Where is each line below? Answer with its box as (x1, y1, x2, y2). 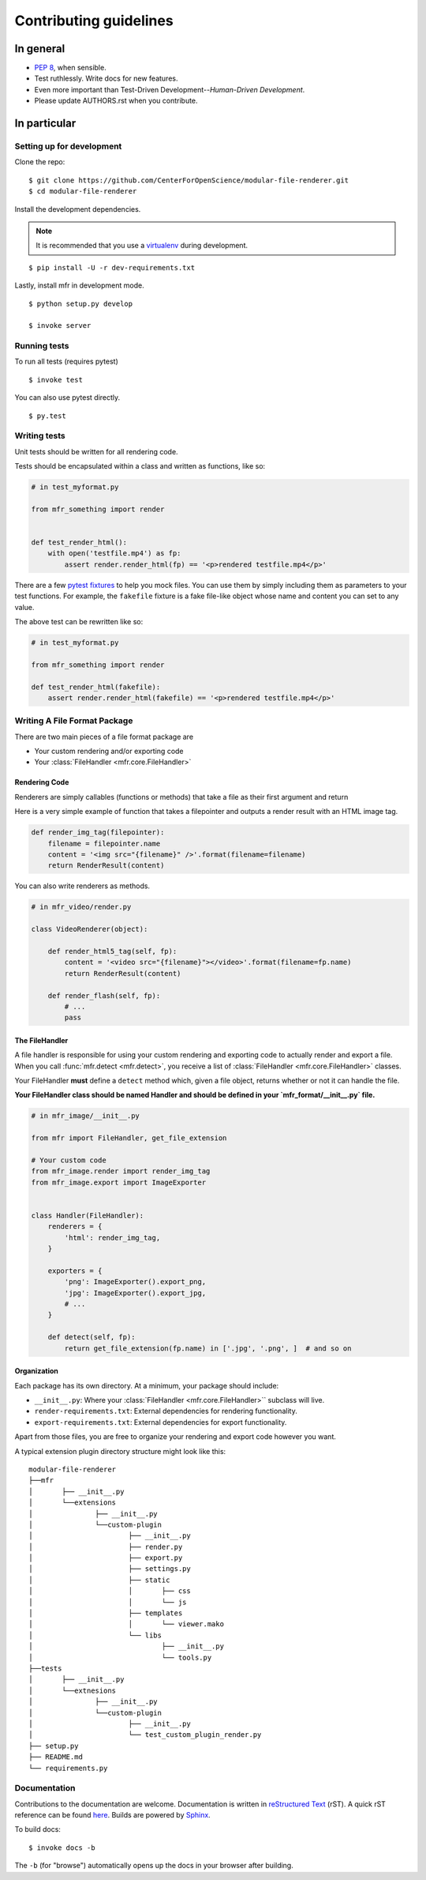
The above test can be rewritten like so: (14, 617, 144, 627)
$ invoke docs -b (28, 1843, 95, 1852)
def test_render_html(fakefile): (31, 682, 161, 691)
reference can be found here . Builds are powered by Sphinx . (14, 1810, 211, 1820)
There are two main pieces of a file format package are (14, 732, 193, 741)
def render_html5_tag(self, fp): (47, 947, 177, 955)
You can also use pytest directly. (14, 393, 121, 402)
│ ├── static (28, 1575, 170, 1584)
